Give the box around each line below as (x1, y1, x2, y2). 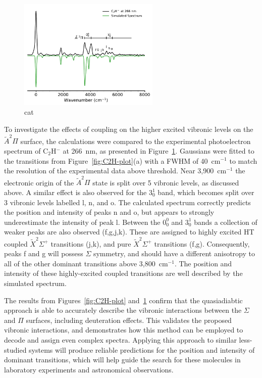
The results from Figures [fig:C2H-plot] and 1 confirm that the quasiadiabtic (4, 295, 243, 305)
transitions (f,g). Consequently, (154, 238, 250, 249)
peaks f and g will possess (4, 248, 83, 259)
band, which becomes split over (158, 187, 254, 198)
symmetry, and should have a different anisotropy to (93, 248, 255, 259)
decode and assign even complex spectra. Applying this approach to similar (4, 335, 237, 345)
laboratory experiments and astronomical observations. (4, 364, 174, 374)
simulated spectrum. (4, 278, 67, 289)
